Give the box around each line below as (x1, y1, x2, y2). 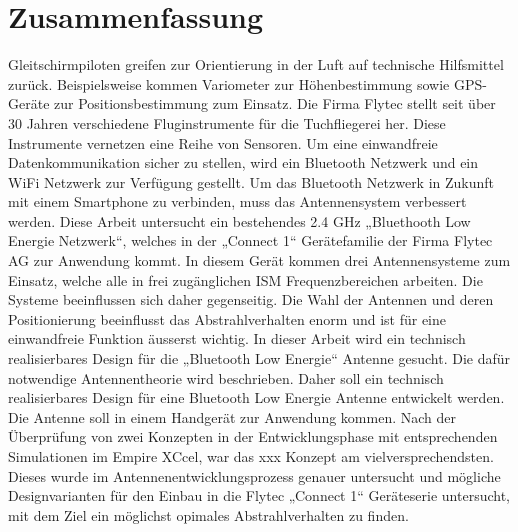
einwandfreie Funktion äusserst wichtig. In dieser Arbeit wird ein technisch (8, 328, 466, 349)
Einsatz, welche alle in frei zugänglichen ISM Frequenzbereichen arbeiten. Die (8, 269, 483, 290)
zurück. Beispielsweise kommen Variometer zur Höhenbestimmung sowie (8, 73, 450, 94)
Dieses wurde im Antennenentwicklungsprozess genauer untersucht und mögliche (8, 465, 501, 486)
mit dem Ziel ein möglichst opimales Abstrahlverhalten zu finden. (8, 504, 409, 525)
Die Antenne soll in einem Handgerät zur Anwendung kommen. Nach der (8, 406, 456, 427)
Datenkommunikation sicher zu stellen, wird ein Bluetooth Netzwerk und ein (8, 152, 479, 173)
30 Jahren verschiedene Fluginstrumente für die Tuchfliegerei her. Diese (8, 112, 446, 133)
